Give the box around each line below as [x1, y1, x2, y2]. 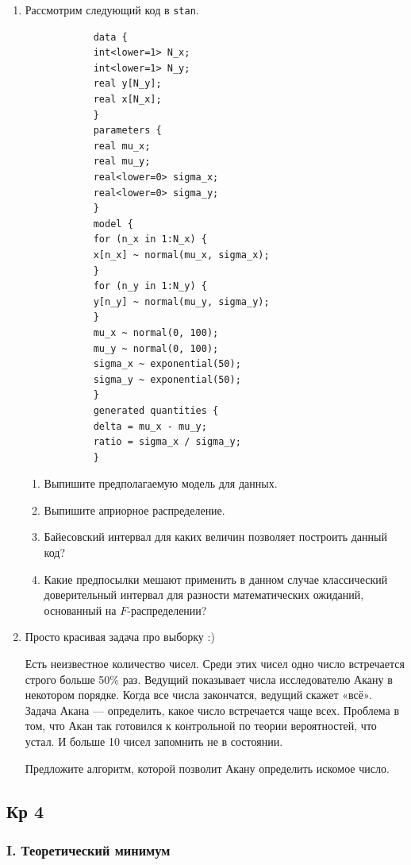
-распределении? [127, 601, 207, 618]
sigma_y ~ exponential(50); [93, 373, 241, 385]
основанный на [44, 601, 117, 618]
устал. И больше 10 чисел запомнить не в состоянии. [25, 733, 283, 749]
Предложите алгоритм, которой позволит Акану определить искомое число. [25, 759, 390, 776]
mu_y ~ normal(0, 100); [93, 342, 219, 354]
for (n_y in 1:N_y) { [93, 280, 207, 292]
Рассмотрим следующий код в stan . [25, 2, 199, 17]
